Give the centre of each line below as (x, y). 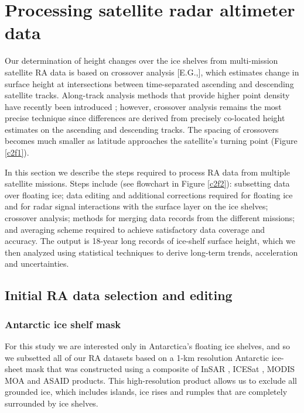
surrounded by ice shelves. (52, 403)
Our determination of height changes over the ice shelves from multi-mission (141, 61)
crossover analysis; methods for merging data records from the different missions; (150, 218)
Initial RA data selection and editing (119, 295)
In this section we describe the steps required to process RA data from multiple (147, 172)
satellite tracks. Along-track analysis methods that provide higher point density (147, 95)
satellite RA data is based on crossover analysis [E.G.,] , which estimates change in (152, 72)
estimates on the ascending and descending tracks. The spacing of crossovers (142, 129)
